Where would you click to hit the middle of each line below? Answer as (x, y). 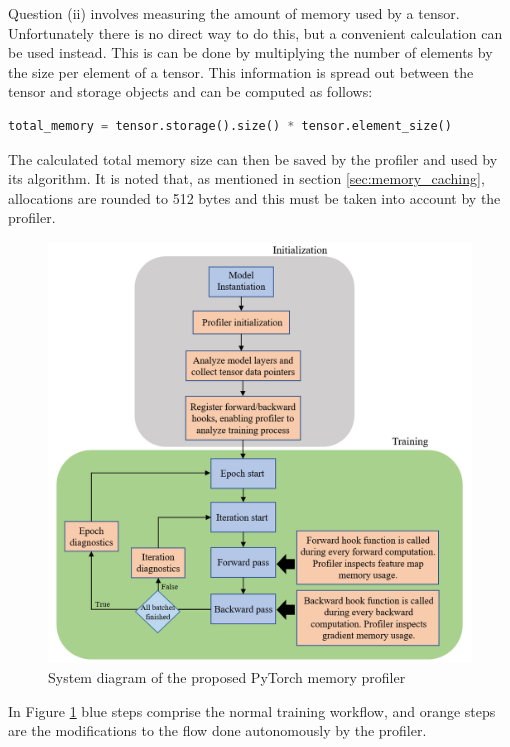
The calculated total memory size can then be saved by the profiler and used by (253, 158)
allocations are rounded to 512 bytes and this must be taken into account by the (254, 197)
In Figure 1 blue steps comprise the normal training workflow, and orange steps (252, 710)
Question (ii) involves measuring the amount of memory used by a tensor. (234, 13)
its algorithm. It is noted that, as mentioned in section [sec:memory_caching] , (246, 178)
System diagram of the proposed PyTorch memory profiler (227, 677)
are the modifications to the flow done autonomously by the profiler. (217, 730)
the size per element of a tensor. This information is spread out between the (241, 71)
